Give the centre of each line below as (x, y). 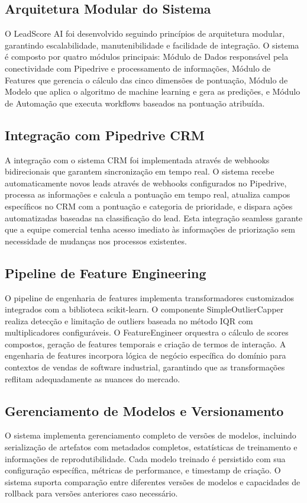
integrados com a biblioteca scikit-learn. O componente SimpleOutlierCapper (144, 309)
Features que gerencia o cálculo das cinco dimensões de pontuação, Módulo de (146, 80)
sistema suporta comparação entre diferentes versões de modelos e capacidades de (153, 481)
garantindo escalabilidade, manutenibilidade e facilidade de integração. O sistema (152, 45)
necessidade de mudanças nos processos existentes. (96, 241)
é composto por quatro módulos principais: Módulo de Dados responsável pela (147, 57)
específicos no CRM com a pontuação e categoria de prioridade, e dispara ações (149, 206)
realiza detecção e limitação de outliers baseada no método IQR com (129, 320)
